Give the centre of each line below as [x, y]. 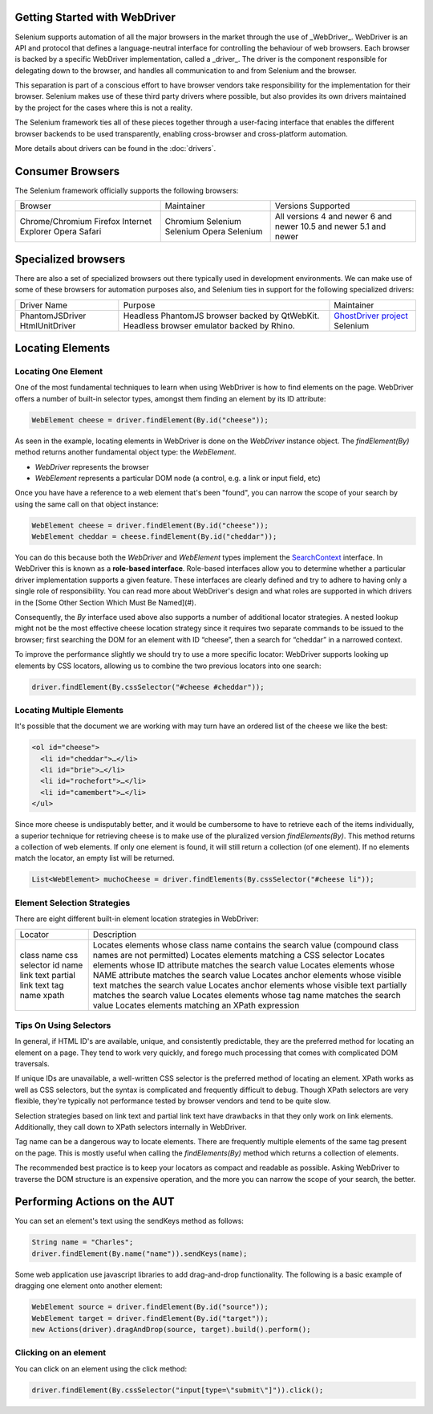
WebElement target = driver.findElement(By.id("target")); [150, 1318]
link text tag [42, 985]
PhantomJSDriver [53, 316]
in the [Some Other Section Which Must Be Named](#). [105, 602]
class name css [49, 955]
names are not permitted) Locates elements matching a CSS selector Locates [239, 955]
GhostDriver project [371, 316]
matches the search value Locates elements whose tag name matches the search [247, 995]
